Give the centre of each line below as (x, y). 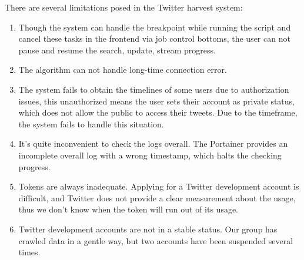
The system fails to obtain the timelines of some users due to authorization (154, 89)
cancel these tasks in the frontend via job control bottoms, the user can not (154, 38)
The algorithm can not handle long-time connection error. (123, 70)
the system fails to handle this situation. (91, 124)
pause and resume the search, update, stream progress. (117, 50)
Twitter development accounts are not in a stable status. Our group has (148, 229)
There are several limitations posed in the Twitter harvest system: (124, 7)
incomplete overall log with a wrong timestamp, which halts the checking (150, 155)
